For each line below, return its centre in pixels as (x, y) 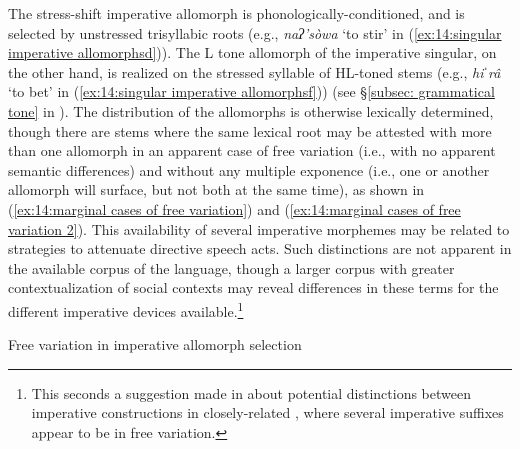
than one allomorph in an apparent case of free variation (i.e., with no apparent (252, 150)
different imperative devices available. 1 (126, 309)
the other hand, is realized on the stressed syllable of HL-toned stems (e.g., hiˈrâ (254, 71)
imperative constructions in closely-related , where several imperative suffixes (267, 412)
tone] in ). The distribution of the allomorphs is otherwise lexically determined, (251, 110)
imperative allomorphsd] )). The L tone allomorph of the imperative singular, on (252, 52)
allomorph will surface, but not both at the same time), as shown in (216, 189)
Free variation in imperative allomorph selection (155, 344)
